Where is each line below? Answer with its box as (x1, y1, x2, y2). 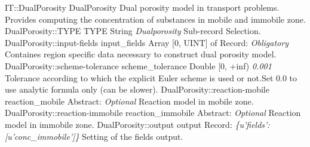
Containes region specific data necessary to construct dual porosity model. (5, 48, 277, 60)
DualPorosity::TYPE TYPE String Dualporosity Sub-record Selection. (5, 24, 261, 37)
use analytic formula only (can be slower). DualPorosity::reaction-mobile (5, 83, 269, 96)
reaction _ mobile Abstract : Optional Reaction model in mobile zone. (5, 94, 254, 107)
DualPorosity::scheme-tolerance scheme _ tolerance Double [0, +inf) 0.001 (5, 59, 272, 72)
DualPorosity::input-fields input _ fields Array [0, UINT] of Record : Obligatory (5, 36, 288, 48)
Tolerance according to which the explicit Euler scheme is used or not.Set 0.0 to (5, 71, 297, 84)
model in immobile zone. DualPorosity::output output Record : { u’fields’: (5, 118, 270, 130)
